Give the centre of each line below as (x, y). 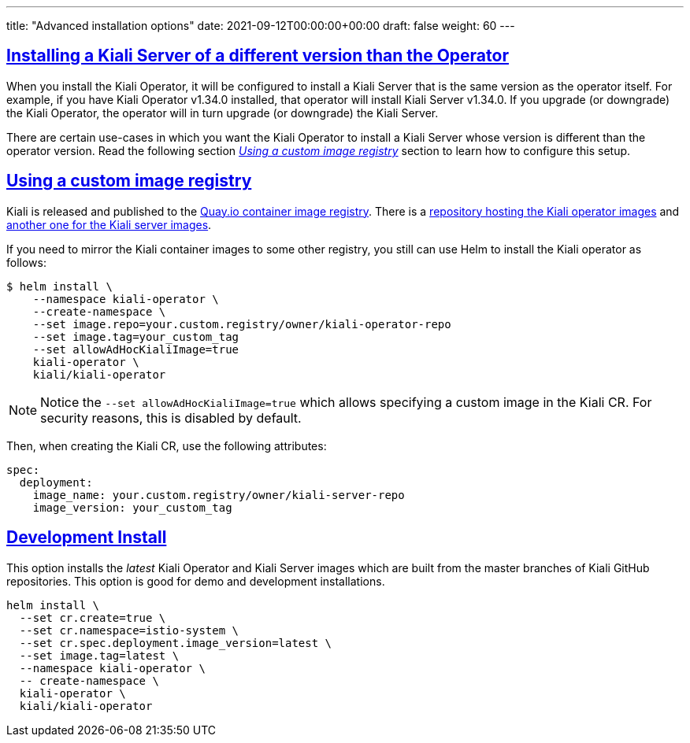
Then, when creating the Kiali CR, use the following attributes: (167, 445)
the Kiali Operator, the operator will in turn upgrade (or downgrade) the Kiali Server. (223, 113)
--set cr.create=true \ (93, 617)
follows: (26, 262)
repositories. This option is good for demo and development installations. (196, 581)
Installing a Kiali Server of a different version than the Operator (258, 56)
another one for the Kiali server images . (109, 224)
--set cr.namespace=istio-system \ (129, 630)
